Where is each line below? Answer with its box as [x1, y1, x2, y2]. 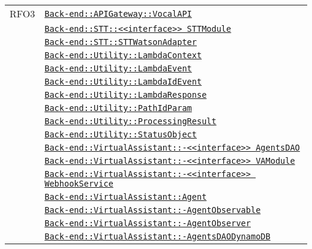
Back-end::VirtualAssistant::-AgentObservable [44, 205, 261, 215]
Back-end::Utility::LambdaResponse [44, 90, 207, 100]
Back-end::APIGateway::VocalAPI [44, 8, 192, 19]
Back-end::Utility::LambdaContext [44, 50, 202, 60]
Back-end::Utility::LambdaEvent [44, 64, 192, 73]
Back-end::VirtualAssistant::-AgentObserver [44, 218, 251, 228]
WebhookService [44, 179, 113, 188]
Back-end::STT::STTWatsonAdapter [44, 37, 197, 47]
